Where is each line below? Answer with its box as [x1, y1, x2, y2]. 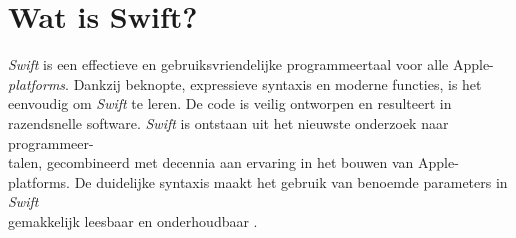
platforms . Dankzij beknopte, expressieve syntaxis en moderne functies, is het [8, 73, 482, 94]
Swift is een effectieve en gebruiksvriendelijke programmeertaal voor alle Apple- [8, 54, 494, 75]
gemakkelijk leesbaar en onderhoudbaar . [8, 210, 258, 231]
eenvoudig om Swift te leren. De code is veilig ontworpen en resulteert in [8, 93, 452, 114]
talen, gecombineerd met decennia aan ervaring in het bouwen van [8, 152, 414, 173]
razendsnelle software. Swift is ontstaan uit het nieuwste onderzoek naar [8, 112, 449, 133]
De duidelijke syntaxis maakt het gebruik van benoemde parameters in [74, 171, 508, 192]
